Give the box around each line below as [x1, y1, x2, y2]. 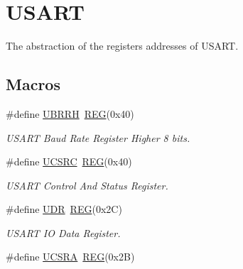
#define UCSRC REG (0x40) [6, 154, 132, 169]
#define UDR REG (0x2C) [6, 202, 122, 216]
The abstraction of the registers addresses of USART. [6, 38, 239, 53]
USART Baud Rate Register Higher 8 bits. [6, 130, 190, 145]
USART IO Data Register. [6, 225, 121, 240]
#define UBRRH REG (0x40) [6, 106, 134, 121]
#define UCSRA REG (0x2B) [6, 249, 135, 264]
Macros [6, 73, 60, 95]
